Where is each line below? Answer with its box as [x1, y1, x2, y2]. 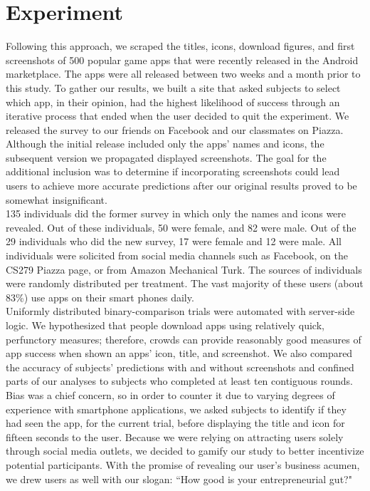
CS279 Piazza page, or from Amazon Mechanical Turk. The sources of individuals [6, 262, 362, 276]
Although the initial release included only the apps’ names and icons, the [6, 136, 324, 151]
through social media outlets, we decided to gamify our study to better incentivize [6, 443, 364, 458]
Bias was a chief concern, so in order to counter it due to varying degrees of [6, 387, 335, 402]
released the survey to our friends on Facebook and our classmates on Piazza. [6, 122, 344, 137]
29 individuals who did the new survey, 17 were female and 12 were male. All [6, 234, 342, 249]
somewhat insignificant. [6, 192, 107, 207]
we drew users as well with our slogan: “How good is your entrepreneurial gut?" [6, 471, 352, 486]
